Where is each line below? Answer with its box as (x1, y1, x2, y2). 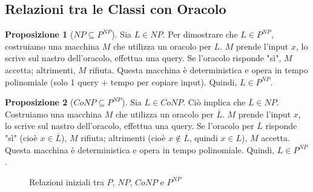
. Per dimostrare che (162, 28, 238, 41)
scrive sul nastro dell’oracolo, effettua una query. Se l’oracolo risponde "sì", (5, 51, 282, 64)
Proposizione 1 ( (5, 28, 74, 41)
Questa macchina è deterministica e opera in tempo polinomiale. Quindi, (5, 143, 275, 156)
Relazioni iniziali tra (29, 175, 104, 188)
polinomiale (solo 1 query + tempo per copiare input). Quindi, (5, 75, 237, 88)
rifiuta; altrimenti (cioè (81, 131, 166, 144)
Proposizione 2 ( (5, 96, 74, 108)
